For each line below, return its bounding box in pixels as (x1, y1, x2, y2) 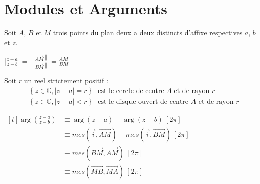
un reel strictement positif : (24, 75, 108, 85)
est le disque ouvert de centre (98, 98, 189, 105)
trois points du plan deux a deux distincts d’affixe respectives (53, 27, 243, 38)
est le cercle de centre (98, 87, 164, 95)
